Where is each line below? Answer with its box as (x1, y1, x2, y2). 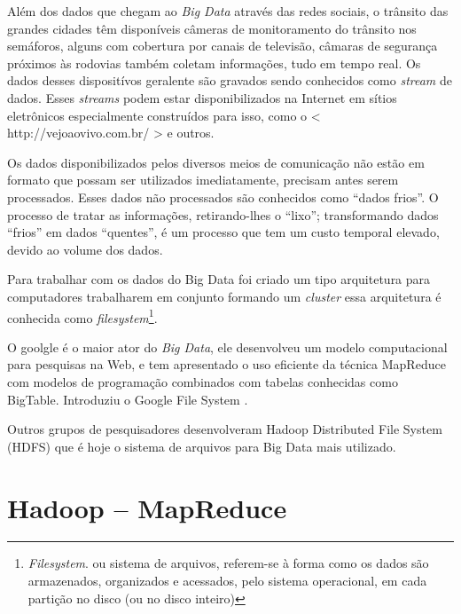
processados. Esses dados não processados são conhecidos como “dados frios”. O (7, 187, 439, 206)
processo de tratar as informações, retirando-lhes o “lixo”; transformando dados (7, 205, 439, 224)
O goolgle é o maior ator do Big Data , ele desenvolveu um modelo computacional (7, 337, 448, 356)
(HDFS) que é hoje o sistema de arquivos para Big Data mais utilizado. (7, 437, 396, 455)
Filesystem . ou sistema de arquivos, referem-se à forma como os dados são (27, 554, 429, 572)
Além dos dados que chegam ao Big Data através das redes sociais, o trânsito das (7, 2, 449, 20)
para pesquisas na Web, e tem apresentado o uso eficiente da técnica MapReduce (7, 355, 446, 374)
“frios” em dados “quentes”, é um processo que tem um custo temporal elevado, (7, 223, 440, 241)
